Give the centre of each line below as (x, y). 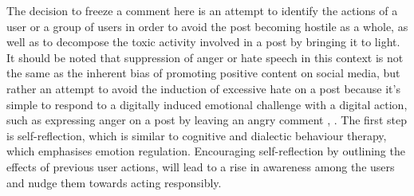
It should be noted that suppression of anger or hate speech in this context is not (205, 57)
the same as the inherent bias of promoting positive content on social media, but (203, 73)
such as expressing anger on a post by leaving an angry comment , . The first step (207, 120)
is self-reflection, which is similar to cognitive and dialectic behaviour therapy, (197, 135)
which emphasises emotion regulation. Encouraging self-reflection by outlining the (206, 151)
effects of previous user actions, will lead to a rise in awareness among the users (201, 166)
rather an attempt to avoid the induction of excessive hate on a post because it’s (203, 88)
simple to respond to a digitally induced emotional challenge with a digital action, (207, 104)
